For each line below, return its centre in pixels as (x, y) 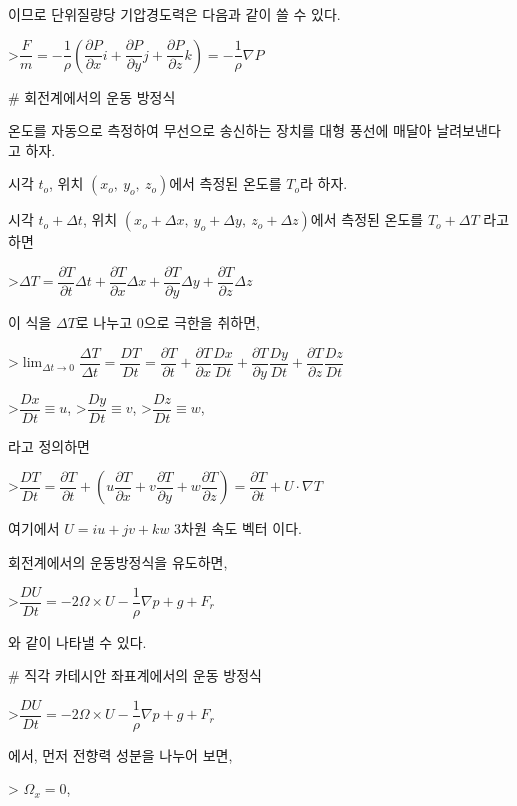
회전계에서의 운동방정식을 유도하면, (118, 561)
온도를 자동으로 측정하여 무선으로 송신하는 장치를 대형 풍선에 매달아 (220, 130)
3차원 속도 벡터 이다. (238, 528)
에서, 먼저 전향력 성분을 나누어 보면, (120, 754)
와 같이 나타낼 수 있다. (77, 641)
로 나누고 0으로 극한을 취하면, (167, 322)
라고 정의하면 (49, 445)
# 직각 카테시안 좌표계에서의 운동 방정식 (135, 675)
